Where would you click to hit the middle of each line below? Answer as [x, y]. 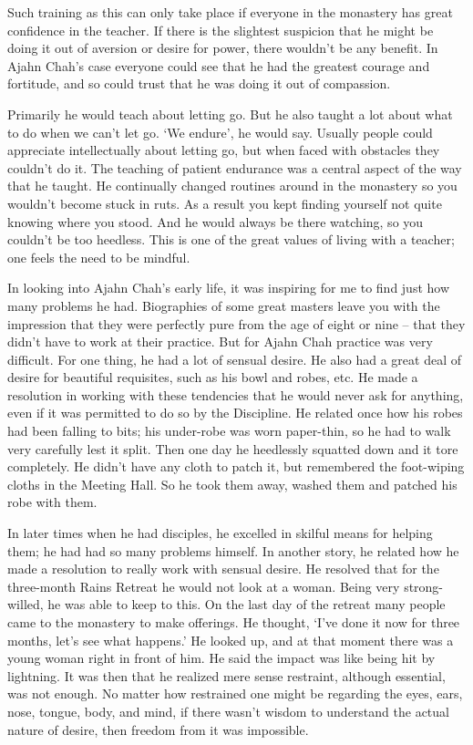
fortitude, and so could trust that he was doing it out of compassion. [199, 83]
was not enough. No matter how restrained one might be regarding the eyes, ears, [235, 693]
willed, [26, 604]
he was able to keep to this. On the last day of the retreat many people [247, 604]
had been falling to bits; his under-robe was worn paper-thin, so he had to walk [229, 431]
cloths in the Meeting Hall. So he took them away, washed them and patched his [232, 484]
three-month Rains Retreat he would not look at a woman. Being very [204, 586]
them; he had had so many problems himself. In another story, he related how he [233, 550]
